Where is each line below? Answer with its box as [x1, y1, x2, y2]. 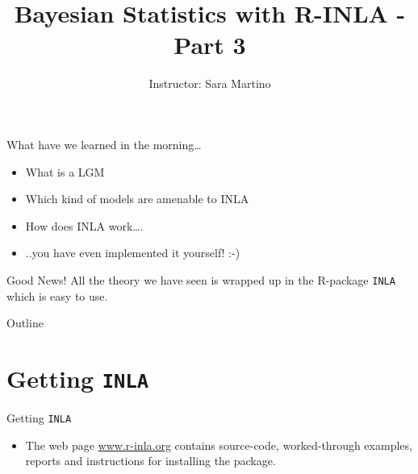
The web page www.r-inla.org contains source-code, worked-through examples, [25, 436, 412, 453]
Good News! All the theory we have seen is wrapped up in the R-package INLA [6, 271, 395, 288]
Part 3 [173, 28, 246, 61]
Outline [6, 314, 44, 331]
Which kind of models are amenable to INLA [25, 190, 249, 207]
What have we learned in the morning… [6, 135, 202, 152]
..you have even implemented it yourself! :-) [25, 244, 240, 261]
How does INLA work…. [25, 217, 144, 234]
